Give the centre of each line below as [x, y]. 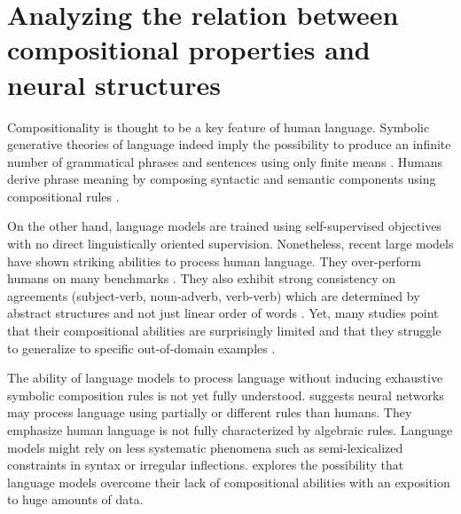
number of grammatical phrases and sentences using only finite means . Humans [225, 161]
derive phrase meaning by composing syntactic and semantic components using [222, 179]
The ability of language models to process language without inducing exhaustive [225, 378]
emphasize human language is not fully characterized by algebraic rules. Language [230, 430]
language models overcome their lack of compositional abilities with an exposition [229, 482]
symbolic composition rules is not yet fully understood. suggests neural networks [226, 395]
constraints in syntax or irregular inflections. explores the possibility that [206, 465]
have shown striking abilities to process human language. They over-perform [214, 261]
